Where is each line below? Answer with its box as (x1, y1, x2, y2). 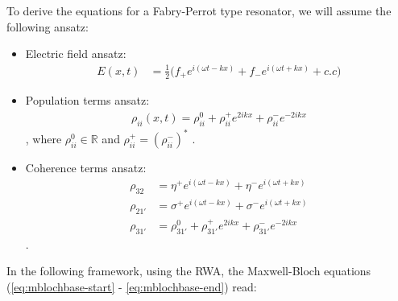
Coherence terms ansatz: (25, 159, 147, 176)
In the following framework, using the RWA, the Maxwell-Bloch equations (6, 262, 371, 279)
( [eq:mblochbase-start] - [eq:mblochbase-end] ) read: (6, 278, 257, 295)
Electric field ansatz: (25, 45, 126, 62)
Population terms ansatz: (25, 92, 150, 109)
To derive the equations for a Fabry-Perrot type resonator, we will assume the (6, 2, 392, 19)
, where (25, 130, 62, 147)
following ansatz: (6, 18, 89, 35)
